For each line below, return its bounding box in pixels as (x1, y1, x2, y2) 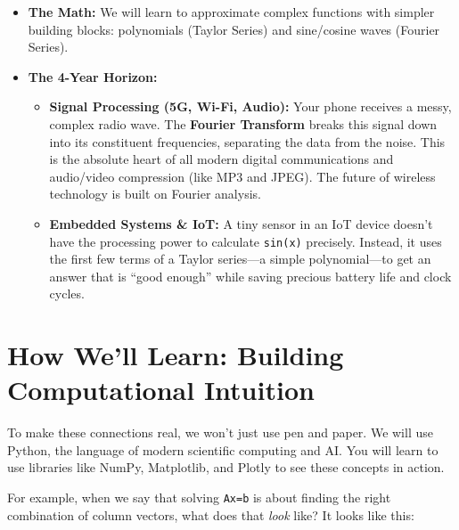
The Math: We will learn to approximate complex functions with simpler (28, 3, 435, 20)
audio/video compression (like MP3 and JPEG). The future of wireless (49, 167, 436, 185)
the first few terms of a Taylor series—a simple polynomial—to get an (49, 249, 431, 268)
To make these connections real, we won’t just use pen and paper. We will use (7, 423, 433, 442)
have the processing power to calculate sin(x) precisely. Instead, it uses (49, 232, 442, 250)
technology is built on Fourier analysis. (49, 184, 261, 203)
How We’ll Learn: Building (7, 337, 344, 373)
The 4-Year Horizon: (28, 67, 158, 86)
